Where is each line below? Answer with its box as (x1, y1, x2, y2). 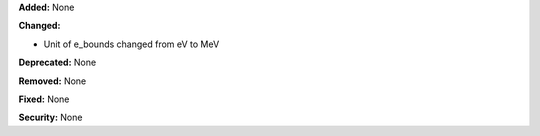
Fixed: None (18, 93, 70, 105)
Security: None (18, 111, 83, 124)
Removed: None (18, 75, 87, 87)
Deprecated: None (18, 56, 97, 69)
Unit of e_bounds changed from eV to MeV (43, 38, 220, 50)
